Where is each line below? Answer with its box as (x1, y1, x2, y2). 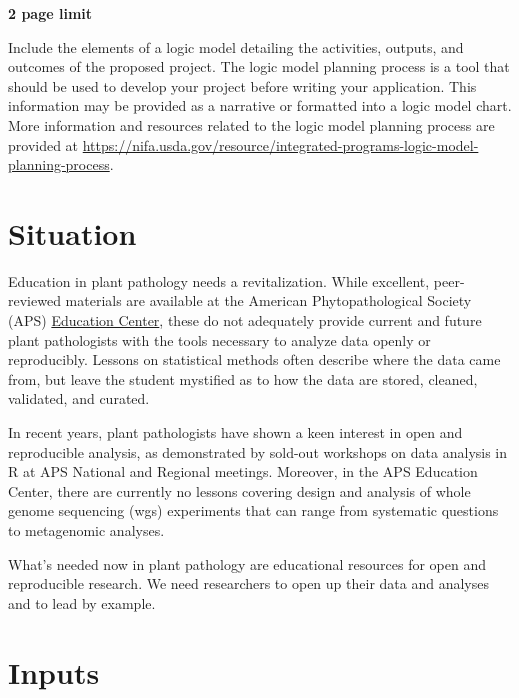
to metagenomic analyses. (8, 520, 165, 540)
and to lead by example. (8, 592, 156, 613)
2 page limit (8, 3, 93, 23)
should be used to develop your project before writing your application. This (8, 75, 477, 96)
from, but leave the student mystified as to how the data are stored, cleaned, (8, 368, 478, 389)
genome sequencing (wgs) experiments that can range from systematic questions (8, 500, 499, 521)
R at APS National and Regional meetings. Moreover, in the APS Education (8, 461, 478, 482)
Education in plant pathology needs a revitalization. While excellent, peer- (8, 270, 465, 291)
